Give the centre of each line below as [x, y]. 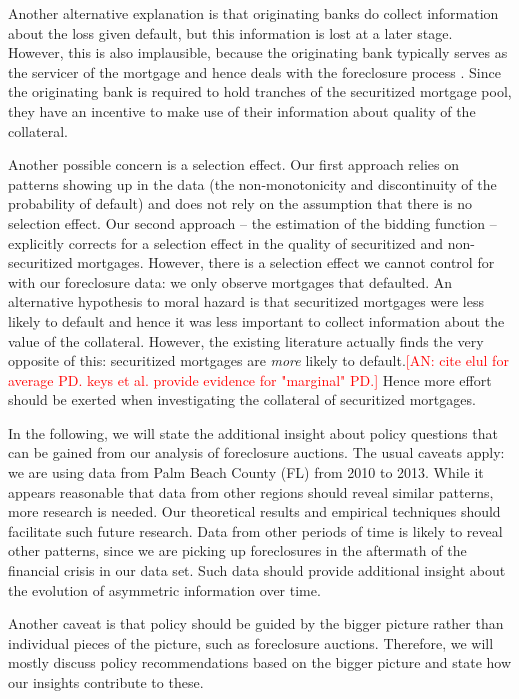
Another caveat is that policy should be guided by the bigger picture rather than [256, 623]
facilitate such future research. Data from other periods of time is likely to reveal [255, 530]
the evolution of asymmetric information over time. [164, 589]
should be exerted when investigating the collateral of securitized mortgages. [242, 399]
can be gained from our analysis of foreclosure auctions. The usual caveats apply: [256, 452]
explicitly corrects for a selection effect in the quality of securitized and [226, 242]
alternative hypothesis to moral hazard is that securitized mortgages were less [246, 301]
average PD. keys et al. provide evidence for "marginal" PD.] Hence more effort [250, 379]
